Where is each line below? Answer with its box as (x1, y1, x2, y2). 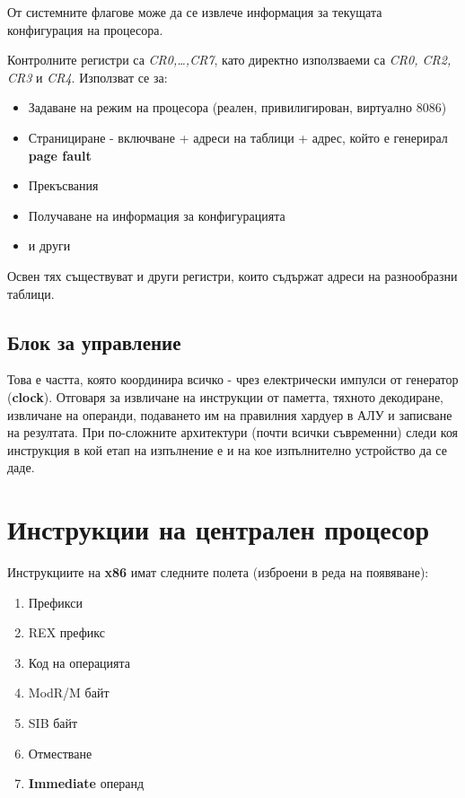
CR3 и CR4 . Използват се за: (7, 67, 168, 86)
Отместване (28, 743, 92, 762)
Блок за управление (7, 328, 181, 355)
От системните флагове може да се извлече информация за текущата (7, 3, 382, 21)
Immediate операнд (28, 774, 145, 793)
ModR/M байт (28, 683, 110, 702)
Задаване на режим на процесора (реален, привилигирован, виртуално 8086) (28, 98, 447, 117)
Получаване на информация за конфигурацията (28, 206, 285, 224)
